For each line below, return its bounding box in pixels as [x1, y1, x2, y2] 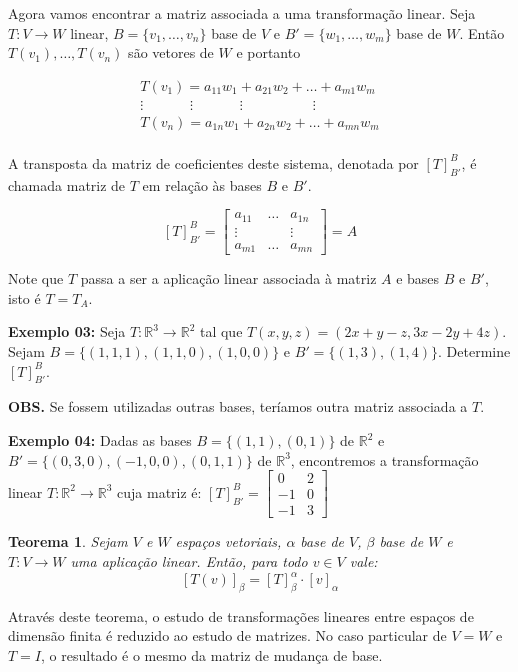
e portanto [236, 42, 301, 63]
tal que [199, 321, 243, 342]
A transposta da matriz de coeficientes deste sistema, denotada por [8, 152, 419, 173]
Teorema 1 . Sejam [8, 531, 128, 552]
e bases [396, 268, 440, 289]
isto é [8, 287, 41, 308]
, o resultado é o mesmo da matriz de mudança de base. [41, 645, 383, 666]
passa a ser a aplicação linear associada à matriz [80, 268, 377, 289]
